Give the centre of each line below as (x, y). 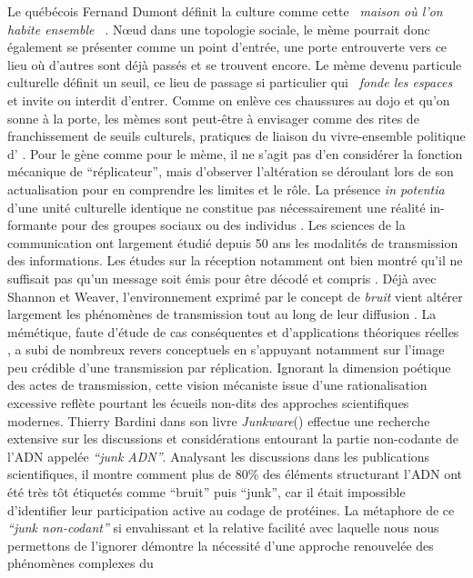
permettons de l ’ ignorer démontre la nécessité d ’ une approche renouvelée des (221, 545)
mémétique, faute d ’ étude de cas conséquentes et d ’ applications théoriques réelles (233, 331)
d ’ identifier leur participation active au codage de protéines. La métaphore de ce (231, 509)
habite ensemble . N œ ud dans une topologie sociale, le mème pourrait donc (219, 29)
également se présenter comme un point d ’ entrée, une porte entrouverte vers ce (227, 47)
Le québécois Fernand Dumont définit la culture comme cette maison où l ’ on (225, 11)
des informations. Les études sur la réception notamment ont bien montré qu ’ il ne (235, 260)
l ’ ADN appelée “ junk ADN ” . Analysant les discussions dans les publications (219, 456)
